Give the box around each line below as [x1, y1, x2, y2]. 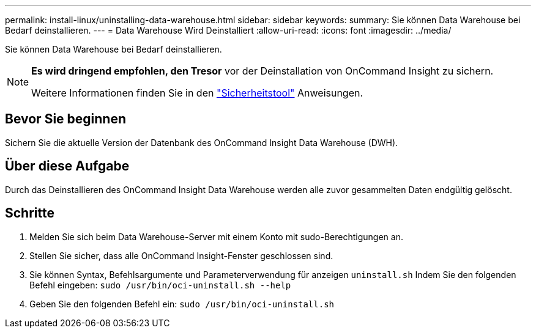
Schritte [5, 205, 54, 221]
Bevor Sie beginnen [5, 111, 127, 127]
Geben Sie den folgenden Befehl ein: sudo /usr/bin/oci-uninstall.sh [29, 298, 335, 309]
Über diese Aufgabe [5, 158, 130, 174]
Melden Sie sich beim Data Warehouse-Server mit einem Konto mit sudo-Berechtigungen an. [29, 231, 403, 242]
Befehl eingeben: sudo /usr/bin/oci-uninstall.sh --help [29, 279, 291, 290]
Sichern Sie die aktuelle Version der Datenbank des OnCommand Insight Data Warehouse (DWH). [5, 137, 398, 148]
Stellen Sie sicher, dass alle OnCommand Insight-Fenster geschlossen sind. [29, 250, 333, 261]
